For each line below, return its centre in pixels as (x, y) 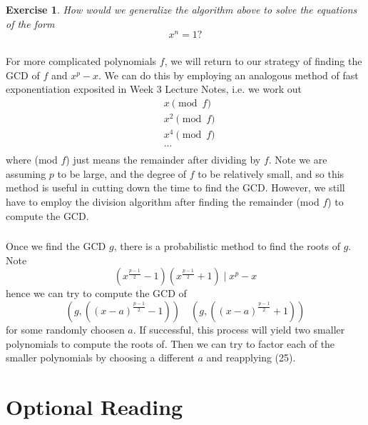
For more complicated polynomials (81, 61)
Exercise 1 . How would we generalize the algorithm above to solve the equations (182, 9)
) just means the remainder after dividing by (163, 160)
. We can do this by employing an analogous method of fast (229, 75)
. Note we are (298, 160)
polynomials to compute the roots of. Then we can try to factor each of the (170, 343)
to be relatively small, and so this (271, 173)
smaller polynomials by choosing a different (100, 357)
